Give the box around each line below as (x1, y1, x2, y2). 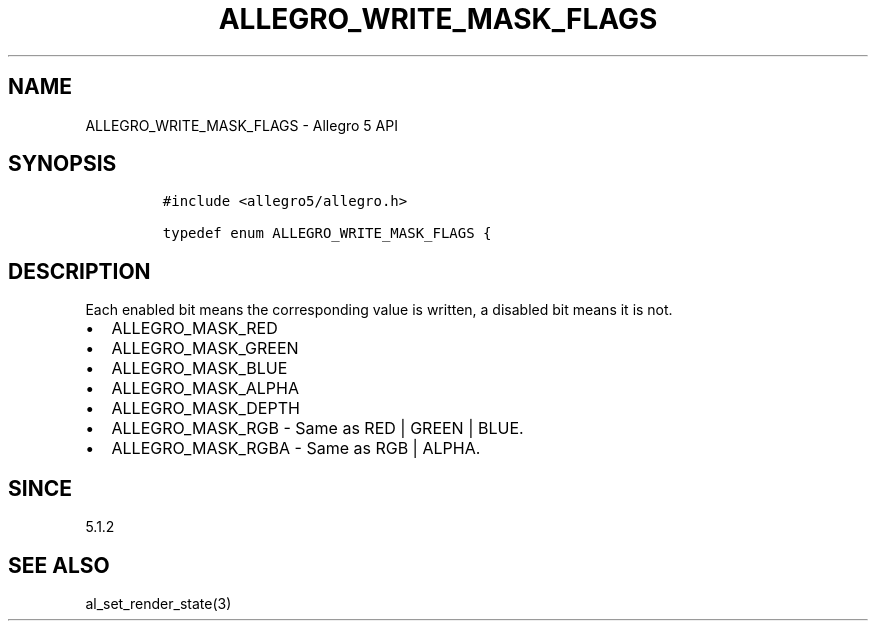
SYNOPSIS (8, 151, 117, 177)
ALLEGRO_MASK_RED (111, 318, 278, 339)
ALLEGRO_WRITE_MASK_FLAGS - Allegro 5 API (85, 116, 398, 134)
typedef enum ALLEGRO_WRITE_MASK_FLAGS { (162, 225, 492, 242)
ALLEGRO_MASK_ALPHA (111, 378, 299, 399)
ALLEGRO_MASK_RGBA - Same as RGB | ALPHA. (111, 438, 481, 459)
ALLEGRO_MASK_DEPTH (111, 398, 300, 419)
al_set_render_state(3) (85, 594, 232, 612)
